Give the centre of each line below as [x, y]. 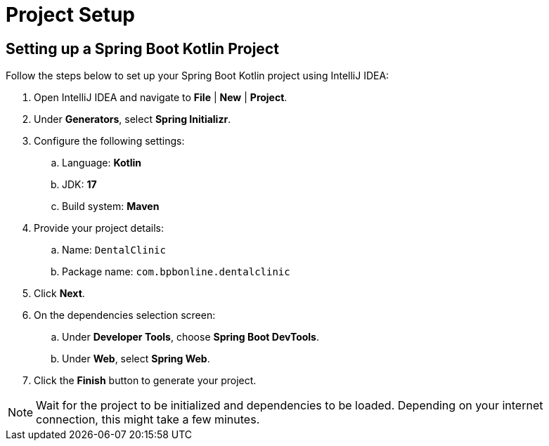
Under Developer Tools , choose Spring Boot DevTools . [191, 337]
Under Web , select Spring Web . [136, 359]
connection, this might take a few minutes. [148, 420]
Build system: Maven [111, 206]
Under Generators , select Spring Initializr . [133, 119]
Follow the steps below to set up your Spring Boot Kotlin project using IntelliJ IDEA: [198, 76]
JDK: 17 [79, 185]
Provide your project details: [99, 228]
